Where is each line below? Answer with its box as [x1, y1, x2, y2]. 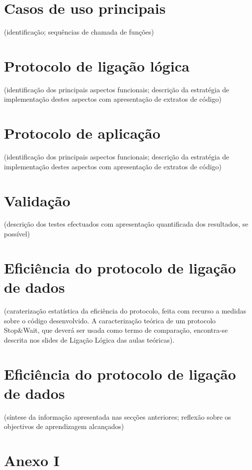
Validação [4, 190, 70, 210]
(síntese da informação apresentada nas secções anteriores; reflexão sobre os [4, 411, 231, 422]
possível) [4, 229, 30, 239]
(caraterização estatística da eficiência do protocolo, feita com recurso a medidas [4, 305, 246, 315]
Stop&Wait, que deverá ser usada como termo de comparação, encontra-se [4, 325, 228, 335]
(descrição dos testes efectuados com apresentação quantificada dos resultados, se [4, 219, 249, 229]
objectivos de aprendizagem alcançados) [4, 421, 124, 431]
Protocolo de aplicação [4, 123, 160, 143]
